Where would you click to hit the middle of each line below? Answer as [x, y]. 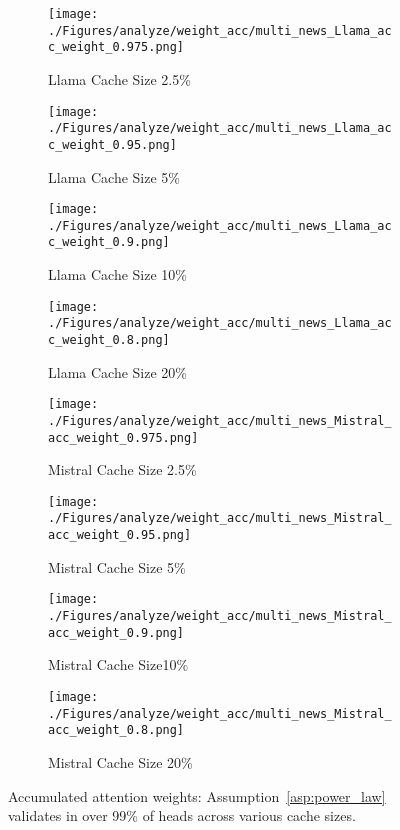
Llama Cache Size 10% [117, 274]
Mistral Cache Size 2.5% [122, 469]
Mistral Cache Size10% [118, 664]
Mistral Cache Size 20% [120, 761]
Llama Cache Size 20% [117, 371]
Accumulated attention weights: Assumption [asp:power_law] [197, 795]
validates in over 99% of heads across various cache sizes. [182, 815]
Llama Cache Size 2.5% [119, 78]
